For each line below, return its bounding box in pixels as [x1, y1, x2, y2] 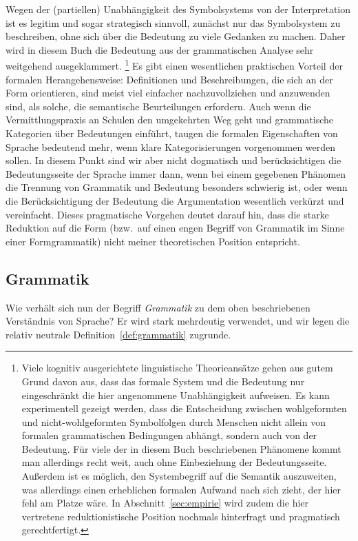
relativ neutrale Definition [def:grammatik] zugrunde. [6, 327, 231, 341]
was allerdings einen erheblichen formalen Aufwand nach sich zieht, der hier [21, 482, 341, 496]
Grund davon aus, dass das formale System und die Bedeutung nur [21, 374, 305, 388]
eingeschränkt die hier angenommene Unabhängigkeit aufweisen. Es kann [21, 387, 330, 402]
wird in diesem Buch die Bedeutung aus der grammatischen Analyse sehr [6, 42, 314, 57]
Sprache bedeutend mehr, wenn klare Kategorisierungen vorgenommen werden [6, 139, 336, 154]
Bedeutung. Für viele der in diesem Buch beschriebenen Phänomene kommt [21, 441, 341, 456]
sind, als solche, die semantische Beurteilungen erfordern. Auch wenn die [6, 99, 311, 113]
